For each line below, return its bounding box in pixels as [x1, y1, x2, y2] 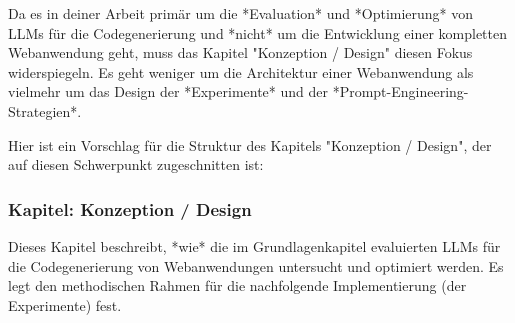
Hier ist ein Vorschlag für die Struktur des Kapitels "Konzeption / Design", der [8, 134, 492, 155]
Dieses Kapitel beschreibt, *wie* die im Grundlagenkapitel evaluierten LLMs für [8, 235, 501, 256]
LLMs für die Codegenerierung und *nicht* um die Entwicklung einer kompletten [8, 22, 508, 43]
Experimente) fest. [8, 294, 122, 315]
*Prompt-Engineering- [332, 81, 469, 102]
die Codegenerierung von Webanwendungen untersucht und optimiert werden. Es [8, 255, 504, 276]
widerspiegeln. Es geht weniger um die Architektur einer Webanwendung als [8, 61, 474, 82]
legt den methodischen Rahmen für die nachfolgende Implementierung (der [8, 275, 467, 296]
